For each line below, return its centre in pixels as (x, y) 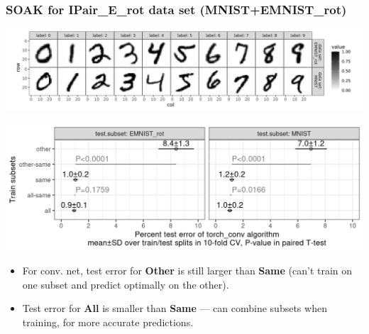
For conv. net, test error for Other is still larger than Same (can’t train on (187, 271)
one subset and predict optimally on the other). (126, 284)
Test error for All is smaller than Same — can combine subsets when (175, 308)
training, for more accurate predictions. (108, 322)
